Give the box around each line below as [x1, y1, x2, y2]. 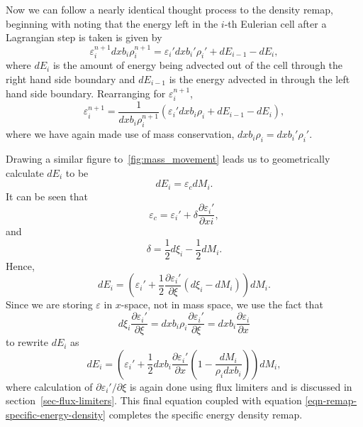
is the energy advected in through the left [169, 71, 350, 86]
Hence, [6, 258, 35, 273]
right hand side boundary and [6, 71, 135, 86]
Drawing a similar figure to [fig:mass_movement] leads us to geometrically [6, 151, 330, 166]
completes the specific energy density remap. [108, 406, 303, 421]
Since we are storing [6, 297, 93, 312]
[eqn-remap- [305, 393, 357, 408]
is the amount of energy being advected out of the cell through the [52, 58, 343, 72]
